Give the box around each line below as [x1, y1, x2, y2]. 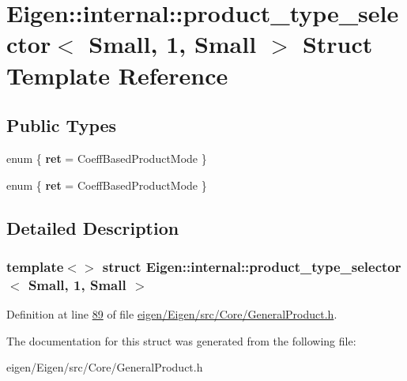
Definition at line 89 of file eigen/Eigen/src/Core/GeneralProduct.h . [6, 306, 337, 323]
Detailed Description [6, 215, 179, 240]
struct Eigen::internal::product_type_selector [102, 256, 401, 276]
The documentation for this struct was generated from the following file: [6, 332, 356, 349]
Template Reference [6, 58, 228, 91]
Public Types [6, 113, 117, 138]
